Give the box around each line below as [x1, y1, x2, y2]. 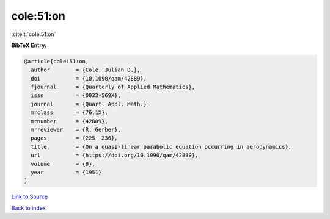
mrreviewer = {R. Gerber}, [31, 126, 122, 134]
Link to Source [11, 193, 48, 201]
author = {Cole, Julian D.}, [31, 66, 141, 73]
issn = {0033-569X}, [31, 92, 122, 99]
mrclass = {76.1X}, [31, 109, 108, 116]
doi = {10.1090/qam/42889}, [31, 75, 147, 82]
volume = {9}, [31, 160, 96, 167]
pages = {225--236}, [31, 135, 119, 142]
